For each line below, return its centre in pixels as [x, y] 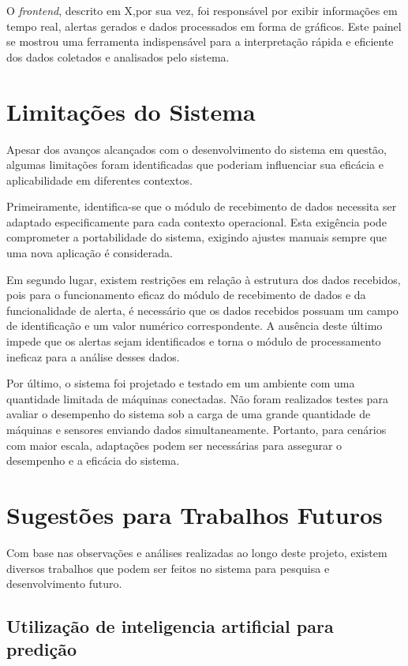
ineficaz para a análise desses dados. [93, 356]
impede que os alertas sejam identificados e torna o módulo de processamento [194, 341]
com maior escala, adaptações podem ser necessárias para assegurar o [174, 445]
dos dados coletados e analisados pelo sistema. [118, 56]
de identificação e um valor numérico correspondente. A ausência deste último [195, 326]
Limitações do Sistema [131, 111]
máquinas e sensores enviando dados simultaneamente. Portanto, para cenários [197, 429]
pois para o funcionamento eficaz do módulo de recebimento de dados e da [186, 295]
